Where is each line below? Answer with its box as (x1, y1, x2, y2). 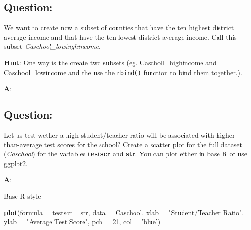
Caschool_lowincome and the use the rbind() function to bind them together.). (4, 67, 242, 77)
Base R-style (4, 191, 41, 200)
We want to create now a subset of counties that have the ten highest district (4, 22, 234, 32)
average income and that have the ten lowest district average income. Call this (4, 31, 237, 42)
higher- (216, 130, 237, 140)
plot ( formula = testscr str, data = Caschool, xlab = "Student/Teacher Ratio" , (4, 207, 244, 217)
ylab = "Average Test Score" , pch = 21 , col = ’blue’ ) (4, 216, 161, 227)
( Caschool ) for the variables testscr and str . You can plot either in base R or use (4, 149, 248, 159)
